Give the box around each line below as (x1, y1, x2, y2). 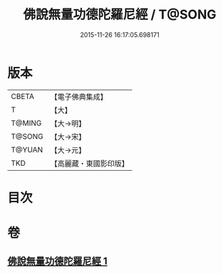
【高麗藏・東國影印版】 (50, 158, 130, 168)
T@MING (11, 118, 42, 128)
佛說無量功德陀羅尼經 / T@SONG (23, 6, 217, 23)
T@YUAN (11, 144, 43, 154)
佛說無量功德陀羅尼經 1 (7, 255, 108, 268)
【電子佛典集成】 (50, 92, 108, 102)
